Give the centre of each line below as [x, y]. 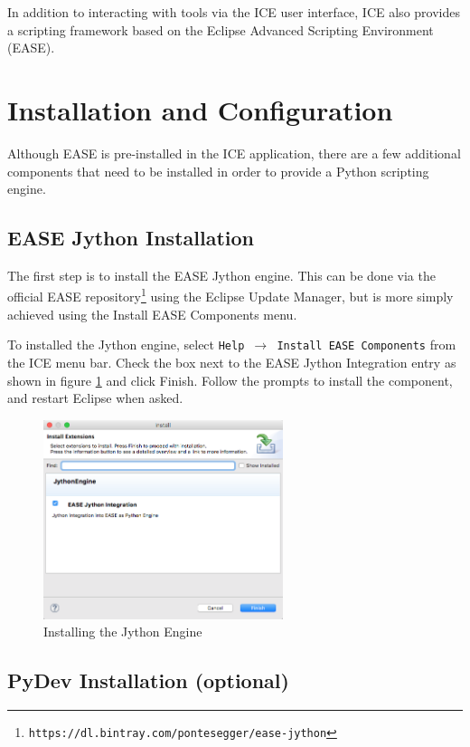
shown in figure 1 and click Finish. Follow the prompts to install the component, [230, 380]
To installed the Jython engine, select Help [126, 345]
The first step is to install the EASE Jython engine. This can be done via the [221, 275]
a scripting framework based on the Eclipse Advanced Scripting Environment [221, 29]
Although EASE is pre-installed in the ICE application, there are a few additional [234, 153]
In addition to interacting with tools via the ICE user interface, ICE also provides [234, 12]
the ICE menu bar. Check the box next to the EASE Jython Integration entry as [232, 362]
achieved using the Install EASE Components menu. [152, 314]
